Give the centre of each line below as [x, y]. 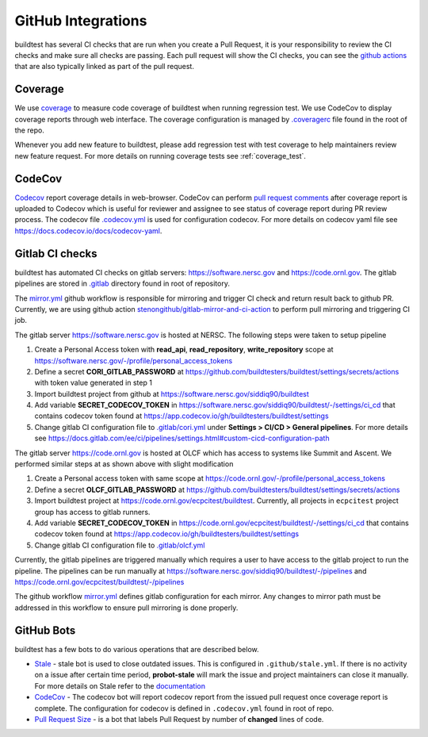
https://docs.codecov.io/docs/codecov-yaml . [88, 231]
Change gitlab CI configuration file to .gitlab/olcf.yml [120, 545]
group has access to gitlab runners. [92, 512]
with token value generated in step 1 [93, 383]
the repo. [30, 130]
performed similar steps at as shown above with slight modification [124, 464]
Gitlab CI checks [56, 253]
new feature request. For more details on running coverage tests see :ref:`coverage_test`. [160, 155]
